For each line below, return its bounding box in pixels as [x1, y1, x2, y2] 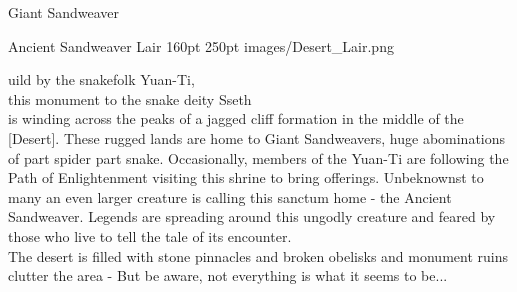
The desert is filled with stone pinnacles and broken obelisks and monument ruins [8, 245, 508, 266]
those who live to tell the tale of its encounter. [8, 225, 292, 246]
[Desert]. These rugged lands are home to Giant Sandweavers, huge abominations [8, 127, 506, 148]
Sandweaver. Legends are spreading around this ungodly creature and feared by [8, 206, 496, 227]
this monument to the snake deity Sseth [8, 88, 252, 109]
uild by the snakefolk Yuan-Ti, [8, 69, 195, 90]
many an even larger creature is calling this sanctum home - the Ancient [8, 186, 452, 207]
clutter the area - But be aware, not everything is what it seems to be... [8, 265, 448, 286]
